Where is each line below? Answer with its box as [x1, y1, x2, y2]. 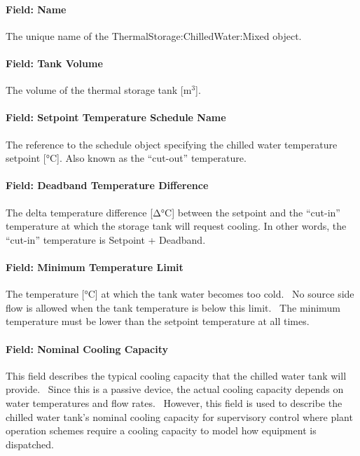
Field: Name [6, 1, 67, 16]
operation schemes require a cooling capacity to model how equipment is [6, 423, 317, 438]
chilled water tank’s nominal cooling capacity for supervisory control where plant [6, 409, 353, 424]
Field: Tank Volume [6, 55, 103, 70]
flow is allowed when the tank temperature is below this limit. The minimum [6, 300, 340, 315]
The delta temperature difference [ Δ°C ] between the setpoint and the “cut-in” [6, 205, 340, 219]
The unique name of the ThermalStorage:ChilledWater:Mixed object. [6, 28, 302, 43]
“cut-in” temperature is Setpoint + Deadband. [6, 232, 206, 247]
